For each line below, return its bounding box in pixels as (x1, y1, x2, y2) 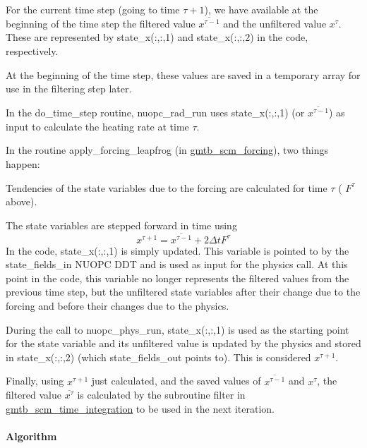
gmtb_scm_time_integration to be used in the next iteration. (6, 401, 275, 416)
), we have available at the (204, 2, 318, 16)
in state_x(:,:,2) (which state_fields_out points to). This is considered (6, 349, 311, 364)
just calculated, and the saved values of (91, 373, 261, 388)
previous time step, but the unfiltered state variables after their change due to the (6, 284, 361, 299)
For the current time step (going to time (6, 2, 180, 16)
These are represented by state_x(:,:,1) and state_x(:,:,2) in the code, (6, 30, 308, 44)
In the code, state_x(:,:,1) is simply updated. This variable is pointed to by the (6, 243, 349, 258)
